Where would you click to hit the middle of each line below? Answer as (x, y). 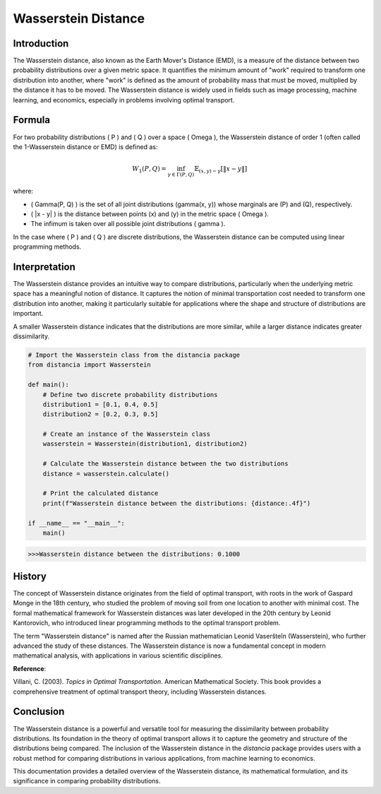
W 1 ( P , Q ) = (149, 170)
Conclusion (39, 712)
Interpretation (44, 267)
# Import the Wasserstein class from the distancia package (134, 355)
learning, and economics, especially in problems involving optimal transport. (124, 100)
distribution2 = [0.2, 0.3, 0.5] (101, 414)
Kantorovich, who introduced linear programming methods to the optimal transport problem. (147, 623)
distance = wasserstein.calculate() (106, 474)
